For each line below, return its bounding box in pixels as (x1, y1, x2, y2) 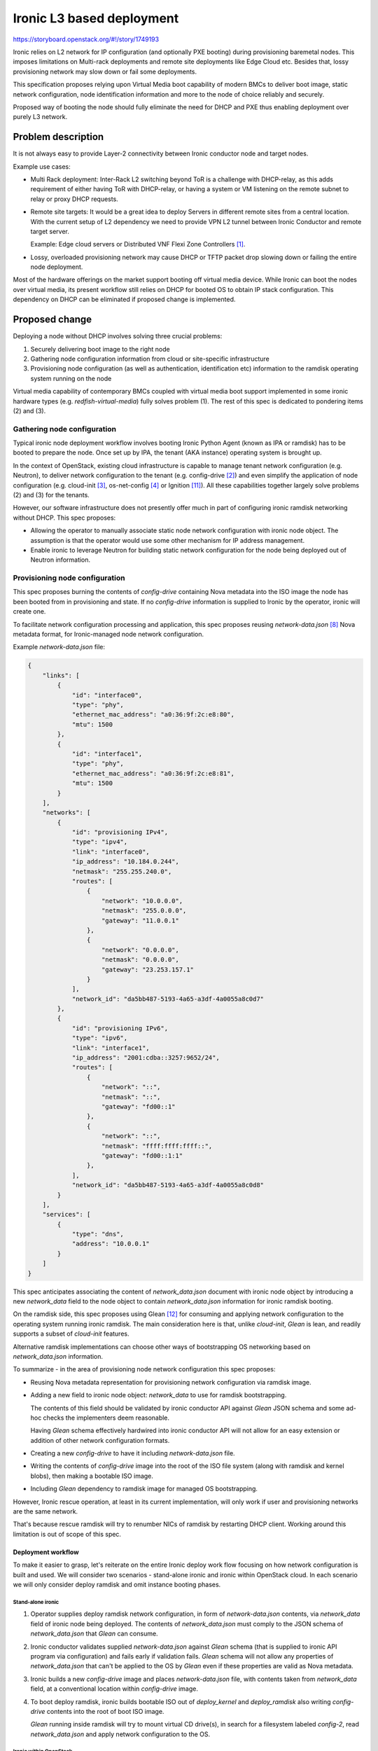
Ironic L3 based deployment (13, 11, 179, 26)
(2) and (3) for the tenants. (13, 491, 90, 499)
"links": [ (42, 671, 80, 679)
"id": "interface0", (71, 691, 143, 699)
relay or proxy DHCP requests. (30, 195, 118, 203)
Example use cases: (13, 162, 71, 171)
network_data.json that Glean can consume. (30, 1629, 158, 1638)
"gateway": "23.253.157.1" (101, 965, 194, 974)
